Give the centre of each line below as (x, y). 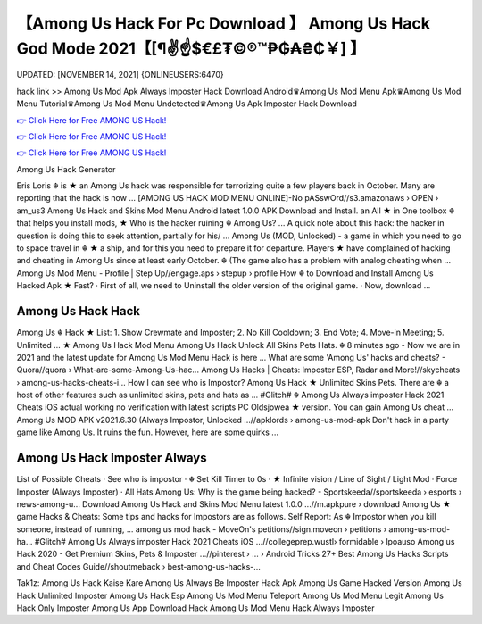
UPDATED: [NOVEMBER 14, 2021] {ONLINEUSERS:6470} (120, 75)
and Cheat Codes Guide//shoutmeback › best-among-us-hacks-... (138, 566)
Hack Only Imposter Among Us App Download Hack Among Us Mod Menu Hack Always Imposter (195, 608)
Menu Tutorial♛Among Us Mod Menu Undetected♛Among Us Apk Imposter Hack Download (187, 104)
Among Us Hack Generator (66, 169)
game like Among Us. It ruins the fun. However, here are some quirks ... (147, 432)
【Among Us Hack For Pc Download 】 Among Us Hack (224, 23)
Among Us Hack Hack (78, 311)
